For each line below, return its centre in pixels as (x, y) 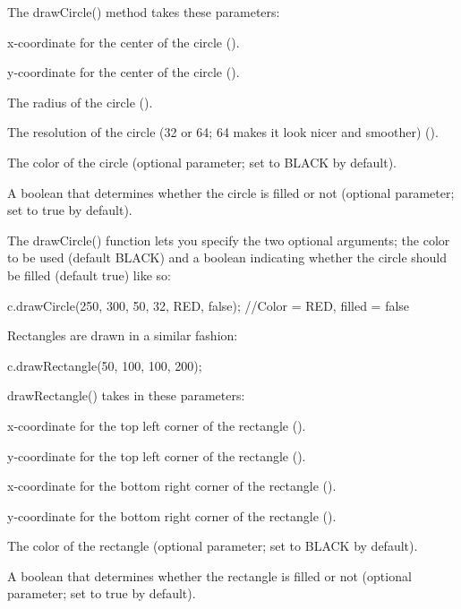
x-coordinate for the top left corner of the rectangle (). (157, 425)
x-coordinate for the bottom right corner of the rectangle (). (172, 486)
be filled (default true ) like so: (89, 274)
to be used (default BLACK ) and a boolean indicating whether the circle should (227, 257)
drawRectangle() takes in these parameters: (126, 395)
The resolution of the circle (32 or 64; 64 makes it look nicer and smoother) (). (223, 132)
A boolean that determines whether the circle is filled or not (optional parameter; (231, 192)
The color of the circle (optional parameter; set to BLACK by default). (202, 162)
